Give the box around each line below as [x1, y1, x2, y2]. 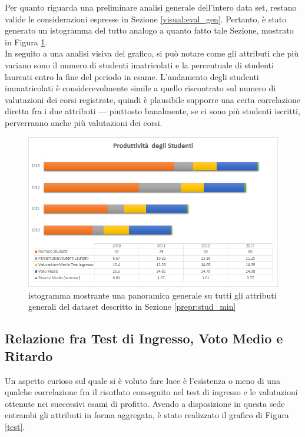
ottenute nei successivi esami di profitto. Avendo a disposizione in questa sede [5, 397, 285, 409]
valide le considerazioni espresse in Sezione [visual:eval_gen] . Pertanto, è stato [5, 12, 287, 25]
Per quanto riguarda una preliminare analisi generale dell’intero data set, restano [5, 1, 297, 13]
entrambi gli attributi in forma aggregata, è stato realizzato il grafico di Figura [5, 409, 289, 421]
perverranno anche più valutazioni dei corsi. [5, 116, 163, 128]
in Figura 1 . [5, 35, 48, 48]
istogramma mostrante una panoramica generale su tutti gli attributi [28, 289, 277, 301]
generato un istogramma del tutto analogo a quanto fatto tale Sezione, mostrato [5, 24, 294, 37]
